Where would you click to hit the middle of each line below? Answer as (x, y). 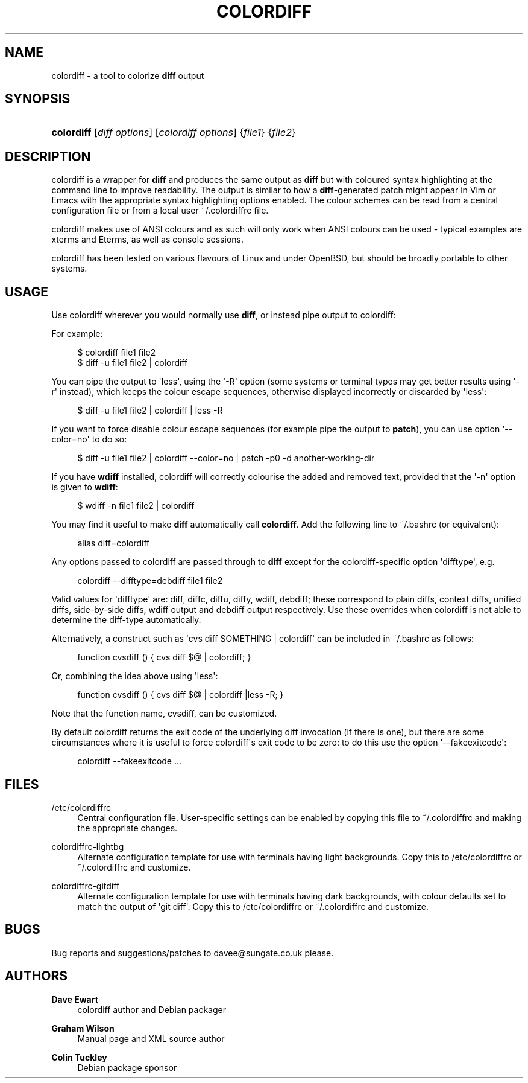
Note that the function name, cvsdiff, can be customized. (164, 714)
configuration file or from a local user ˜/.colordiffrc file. (160, 211)
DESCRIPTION (48, 156)
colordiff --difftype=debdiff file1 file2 (150, 581)
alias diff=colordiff (114, 543)
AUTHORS (36, 976)
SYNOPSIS (38, 99)
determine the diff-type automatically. (126, 620)
